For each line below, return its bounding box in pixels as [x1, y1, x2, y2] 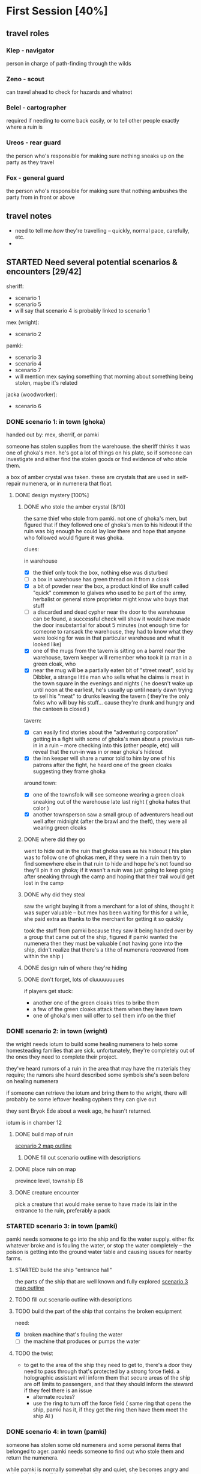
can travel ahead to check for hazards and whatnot [6, 88, 133, 96]
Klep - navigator [6, 46, 55, 55]
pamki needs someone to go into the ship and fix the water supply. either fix [6, 1235, 194, 1243]
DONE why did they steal [23, 891, 86, 898]
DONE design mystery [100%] [14, 491, 89, 498]
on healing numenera [6, 1077, 59, 1084]
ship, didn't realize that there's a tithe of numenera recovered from [23, 946, 189, 953]
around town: [23, 780, 57, 787]
